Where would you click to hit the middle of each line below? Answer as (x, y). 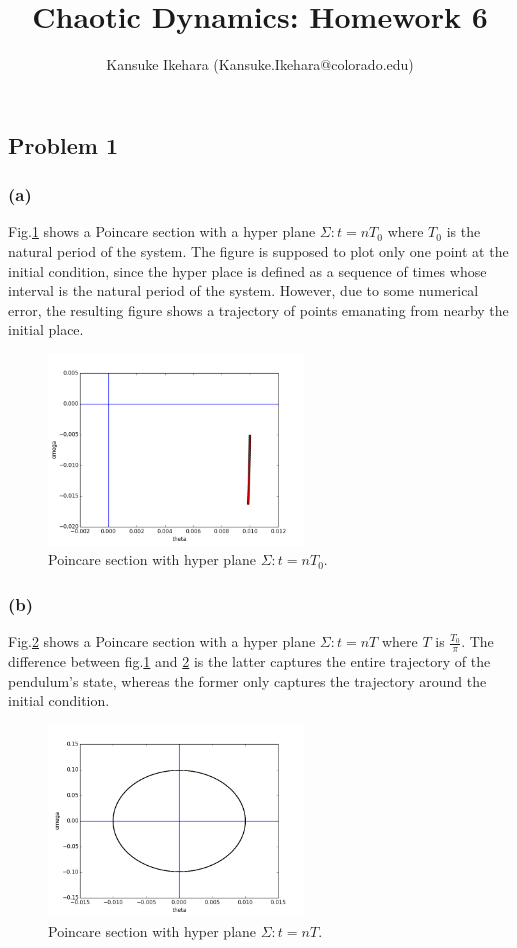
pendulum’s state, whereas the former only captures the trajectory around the (247, 680)
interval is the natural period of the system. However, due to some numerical (243, 290)
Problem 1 (63, 144)
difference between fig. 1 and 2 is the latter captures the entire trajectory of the (249, 661)
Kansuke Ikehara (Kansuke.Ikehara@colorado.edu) (260, 64)
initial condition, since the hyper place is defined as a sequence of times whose (247, 270)
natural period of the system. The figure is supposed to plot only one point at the (258, 250)
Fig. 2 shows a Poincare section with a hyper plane (162, 641)
